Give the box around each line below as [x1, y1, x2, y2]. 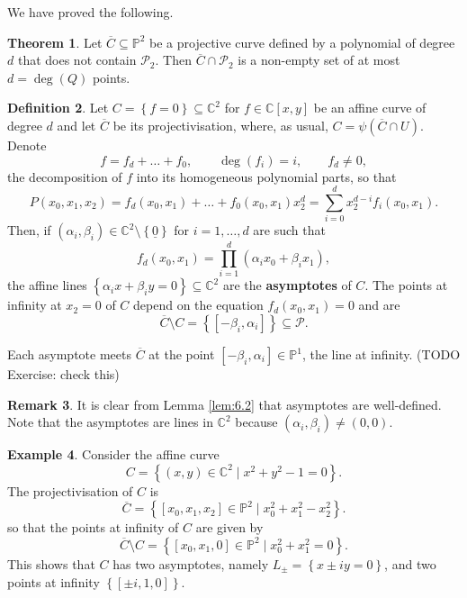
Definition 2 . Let [7, 98, 109, 117]
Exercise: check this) [7, 365, 120, 383]
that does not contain [17, 50, 137, 69]
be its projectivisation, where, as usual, [112, 115, 328, 134]
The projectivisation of [7, 481, 133, 500]
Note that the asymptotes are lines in [7, 412, 213, 431]
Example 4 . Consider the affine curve [7, 445, 220, 464]
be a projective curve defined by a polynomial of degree [149, 32, 455, 51]
